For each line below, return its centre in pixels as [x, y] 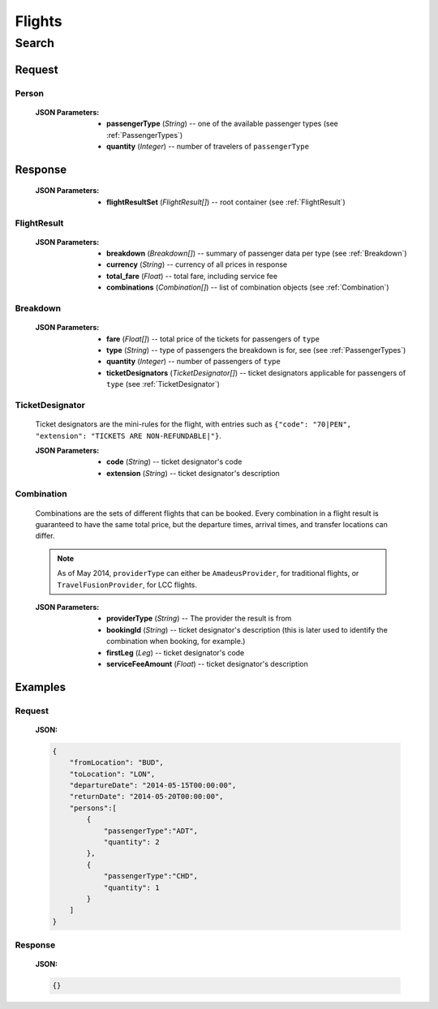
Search [34, 43]
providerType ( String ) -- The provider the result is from [199, 618]
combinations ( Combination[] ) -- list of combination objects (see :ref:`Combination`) [248, 287]
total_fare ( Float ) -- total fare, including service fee [192, 276]
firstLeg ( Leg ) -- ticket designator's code [176, 652]
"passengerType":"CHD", [151, 876]
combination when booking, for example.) [176, 642]
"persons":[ [93, 808]
